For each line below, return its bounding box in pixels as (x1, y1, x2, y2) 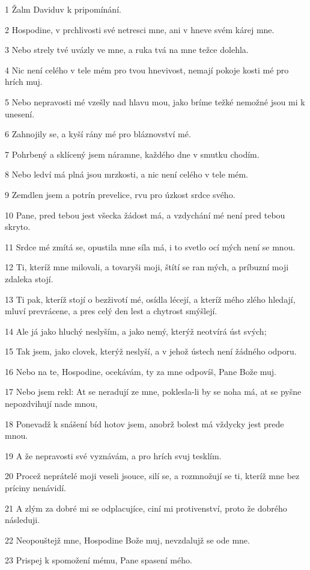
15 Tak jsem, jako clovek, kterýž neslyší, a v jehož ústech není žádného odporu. (5, 345, 297, 358)
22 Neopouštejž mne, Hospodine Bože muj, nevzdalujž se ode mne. (5, 533, 250, 546)
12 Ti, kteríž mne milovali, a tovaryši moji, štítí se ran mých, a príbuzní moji (5, 261, 289, 273)
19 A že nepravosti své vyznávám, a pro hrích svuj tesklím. (5, 449, 222, 462)
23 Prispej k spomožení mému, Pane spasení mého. (5, 554, 192, 566)
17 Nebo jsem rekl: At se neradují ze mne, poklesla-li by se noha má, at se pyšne (5, 385, 302, 398)
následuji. (5, 513, 40, 526)
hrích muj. (5, 75, 43, 88)
